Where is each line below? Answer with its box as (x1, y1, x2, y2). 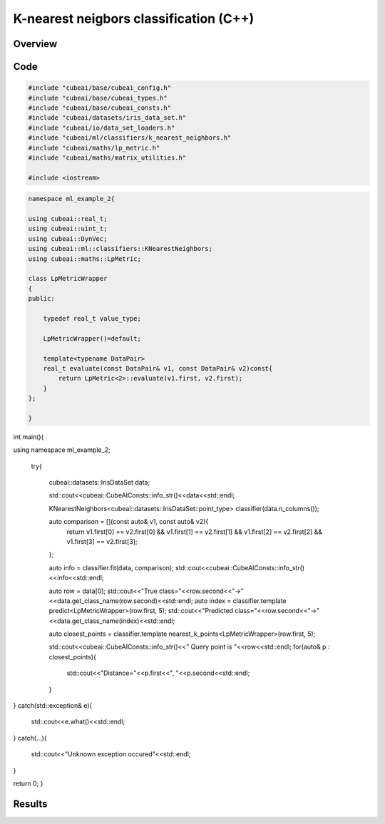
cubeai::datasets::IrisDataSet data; (48, 478, 150, 487)
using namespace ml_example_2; (13, 446, 111, 454)
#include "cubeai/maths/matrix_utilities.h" (28, 153, 187, 162)
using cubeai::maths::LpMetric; (28, 254, 142, 263)
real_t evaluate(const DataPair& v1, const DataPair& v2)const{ (43, 364, 273, 372)
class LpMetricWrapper (28, 274, 108, 283)
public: (28, 294, 55, 303)
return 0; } (13, 779, 43, 788)
